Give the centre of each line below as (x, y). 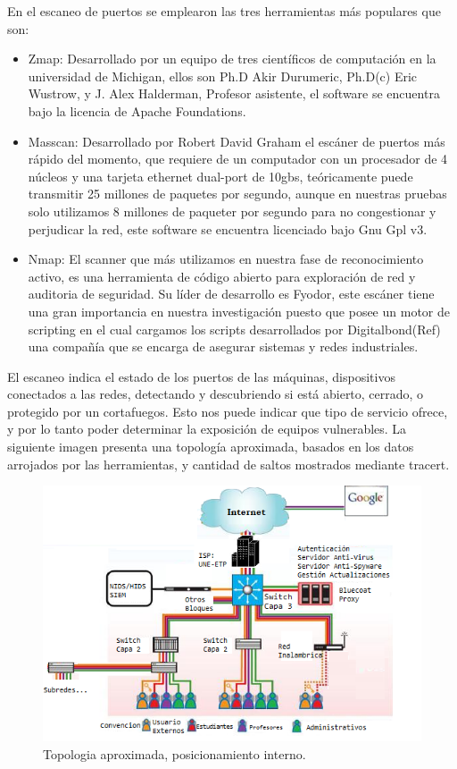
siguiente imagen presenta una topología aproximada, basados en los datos (211, 447)
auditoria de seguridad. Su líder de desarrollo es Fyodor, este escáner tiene (231, 294)
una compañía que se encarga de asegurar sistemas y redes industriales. (223, 346)
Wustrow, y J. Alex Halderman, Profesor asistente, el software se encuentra (234, 93)
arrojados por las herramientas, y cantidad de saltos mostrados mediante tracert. (228, 464)
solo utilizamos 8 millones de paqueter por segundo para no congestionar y (232, 211)
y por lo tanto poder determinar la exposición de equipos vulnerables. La (207, 429)
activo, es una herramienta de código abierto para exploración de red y (222, 276)
